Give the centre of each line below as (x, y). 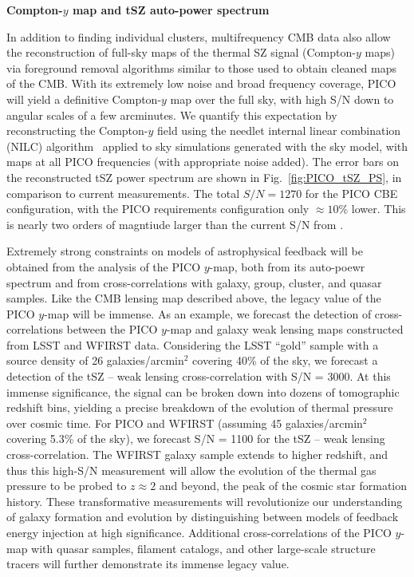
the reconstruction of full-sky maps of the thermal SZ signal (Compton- (181, 52)
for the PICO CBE (351, 193)
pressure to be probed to (67, 486)
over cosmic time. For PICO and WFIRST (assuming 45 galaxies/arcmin (185, 423)
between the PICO (112, 329)
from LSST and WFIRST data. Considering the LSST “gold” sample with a (193, 344)
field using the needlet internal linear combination (279, 130)
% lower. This (372, 209)
